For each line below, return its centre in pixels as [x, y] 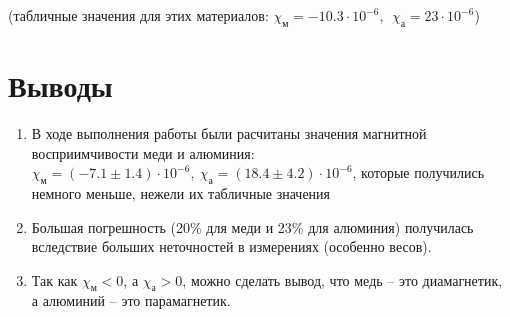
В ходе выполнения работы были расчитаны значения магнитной [229, 132]
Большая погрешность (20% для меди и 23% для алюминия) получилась [252, 226]
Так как [54, 279]
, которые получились [418, 172]
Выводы [60, 84]
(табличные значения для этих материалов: [138, 15]
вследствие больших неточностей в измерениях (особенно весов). [231, 246]
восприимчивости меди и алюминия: [143, 152]
